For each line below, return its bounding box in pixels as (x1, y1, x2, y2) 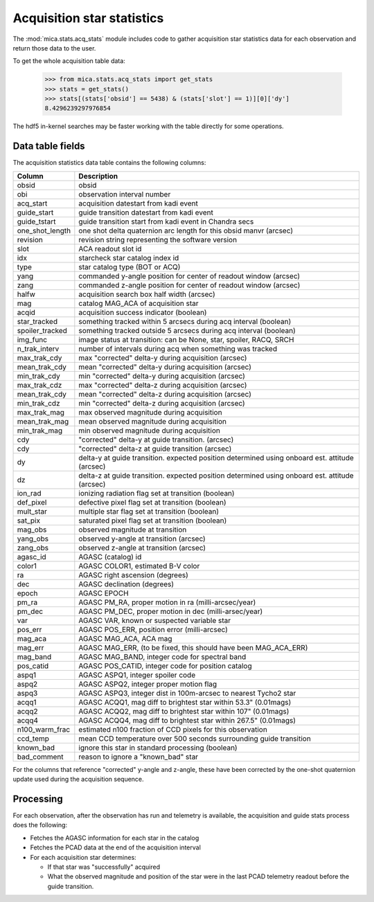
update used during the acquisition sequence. (12, 775, 145, 784)
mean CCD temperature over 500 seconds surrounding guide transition (78, 734, 311, 743)
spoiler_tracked (17, 325, 67, 335)
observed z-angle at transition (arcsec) (78, 543, 206, 552)
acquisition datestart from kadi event (78, 198, 199, 208)
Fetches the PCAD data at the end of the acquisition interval (30, 843, 201, 851)
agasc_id (17, 552, 46, 561)
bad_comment (17, 752, 64, 761)
